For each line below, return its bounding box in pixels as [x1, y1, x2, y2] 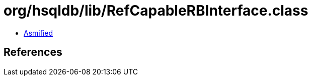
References [4, 46, 62, 59]
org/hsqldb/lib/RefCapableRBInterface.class [4, 2, 308, 19]
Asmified [24, 28, 53, 37]
